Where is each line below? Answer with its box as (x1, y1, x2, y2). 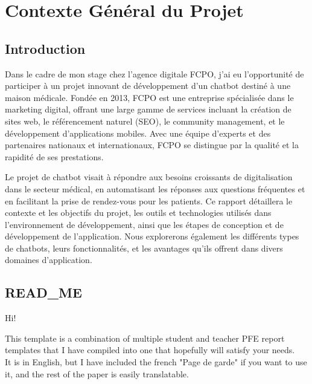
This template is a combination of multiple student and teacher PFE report (5, 331, 285, 344)
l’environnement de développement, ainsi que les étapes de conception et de (5, 218, 284, 230)
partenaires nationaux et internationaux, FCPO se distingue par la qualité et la (5, 138, 299, 151)
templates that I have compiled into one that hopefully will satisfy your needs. (5, 343, 295, 356)
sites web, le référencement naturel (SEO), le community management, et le (5, 114, 285, 127)
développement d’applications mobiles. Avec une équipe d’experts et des (5, 126, 271, 139)
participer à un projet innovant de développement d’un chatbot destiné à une (5, 79, 291, 92)
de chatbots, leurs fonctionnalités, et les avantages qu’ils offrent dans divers (5, 241, 283, 254)
